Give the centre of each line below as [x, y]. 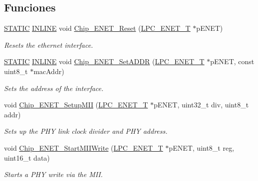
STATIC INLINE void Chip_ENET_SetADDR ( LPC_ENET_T [104, 61]
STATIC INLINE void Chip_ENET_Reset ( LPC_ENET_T [97, 28]
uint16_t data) [27, 157]
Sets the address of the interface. [54, 88]
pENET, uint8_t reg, [202, 147]
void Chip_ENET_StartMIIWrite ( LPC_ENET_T [84, 147]
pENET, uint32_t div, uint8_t [201, 105]
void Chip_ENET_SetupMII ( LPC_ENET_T [76, 105]
